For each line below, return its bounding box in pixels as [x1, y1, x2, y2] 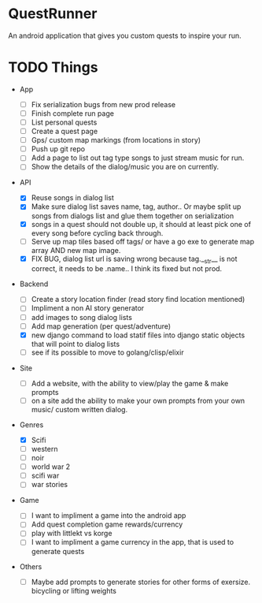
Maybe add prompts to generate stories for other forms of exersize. [31, 577, 251, 586]
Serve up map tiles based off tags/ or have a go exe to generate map [31, 236, 254, 246]
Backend [19, 279, 49, 288]
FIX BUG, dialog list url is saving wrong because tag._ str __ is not [31, 254, 238, 265]
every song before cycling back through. [31, 228, 164, 237]
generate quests [31, 546, 85, 556]
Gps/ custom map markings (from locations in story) [31, 136, 201, 145]
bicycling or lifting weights [31, 586, 116, 595]
